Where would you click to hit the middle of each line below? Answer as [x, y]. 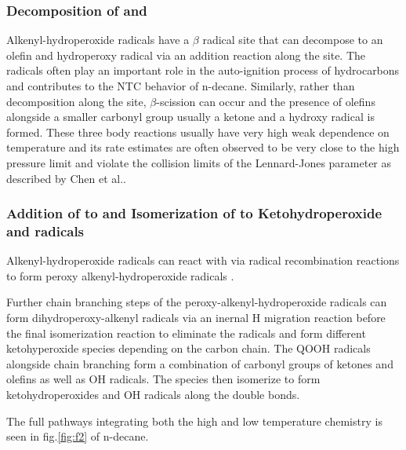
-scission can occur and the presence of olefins [266, 101]
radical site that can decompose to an [293, 40]
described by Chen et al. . [66, 178]
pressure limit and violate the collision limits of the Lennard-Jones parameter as [199, 162]
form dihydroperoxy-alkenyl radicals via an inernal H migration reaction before [196, 318]
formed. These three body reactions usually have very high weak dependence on [198, 132]
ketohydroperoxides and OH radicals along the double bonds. [153, 395]
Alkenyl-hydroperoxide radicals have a [98, 40]
